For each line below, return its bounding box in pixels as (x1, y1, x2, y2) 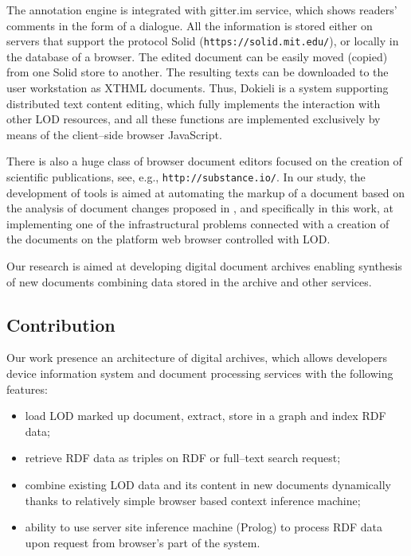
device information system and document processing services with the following (6, 365, 393, 382)
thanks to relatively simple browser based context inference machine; (25, 492, 361, 508)
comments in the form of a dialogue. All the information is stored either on (6, 17, 373, 33)
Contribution (6, 312, 115, 336)
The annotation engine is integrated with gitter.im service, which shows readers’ (6, 2, 397, 17)
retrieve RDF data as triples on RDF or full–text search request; (25, 449, 341, 466)
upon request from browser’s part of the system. (25, 534, 260, 550)
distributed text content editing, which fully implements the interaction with (6, 95, 381, 111)
